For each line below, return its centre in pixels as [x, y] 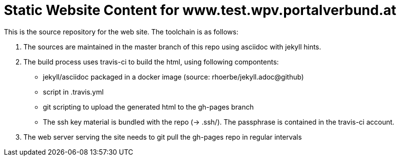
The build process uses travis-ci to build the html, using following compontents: [151, 62]
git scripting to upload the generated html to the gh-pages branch [148, 107]
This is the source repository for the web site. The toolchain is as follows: [121, 32]
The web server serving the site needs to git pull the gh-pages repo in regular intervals [163, 137]
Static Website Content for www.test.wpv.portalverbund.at [200, 10]
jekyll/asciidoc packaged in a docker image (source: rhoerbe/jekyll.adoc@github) [173, 77]
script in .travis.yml [73, 92]
